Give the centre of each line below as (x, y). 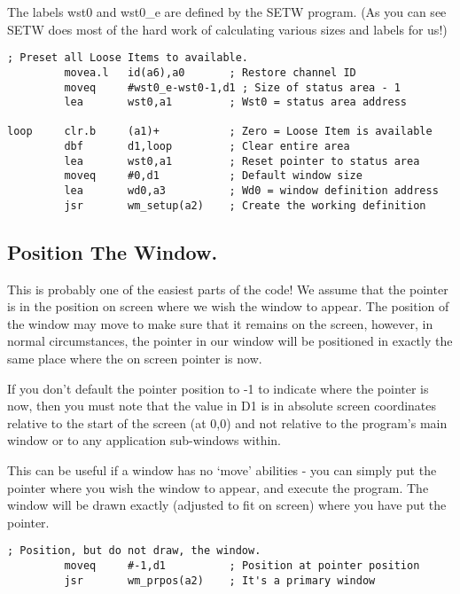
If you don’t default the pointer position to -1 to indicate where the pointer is (218, 388)
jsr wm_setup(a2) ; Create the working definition (245, 205)
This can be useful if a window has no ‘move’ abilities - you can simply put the (222, 469)
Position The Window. (113, 251)
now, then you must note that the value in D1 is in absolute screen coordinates (222, 406)
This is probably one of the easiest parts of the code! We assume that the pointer (228, 289)
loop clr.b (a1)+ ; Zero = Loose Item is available (220, 132)
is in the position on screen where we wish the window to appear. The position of (228, 306)
